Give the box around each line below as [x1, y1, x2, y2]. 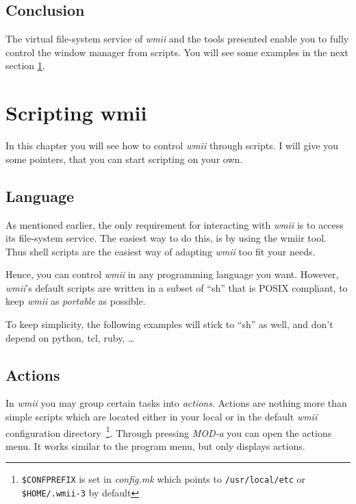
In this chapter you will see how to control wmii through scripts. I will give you [5, 138, 338, 153]
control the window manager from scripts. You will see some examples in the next [5, 45, 348, 59]
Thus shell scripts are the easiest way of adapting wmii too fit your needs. [5, 244, 316, 258]
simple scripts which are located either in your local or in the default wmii [5, 409, 318, 424]
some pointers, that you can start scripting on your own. [5, 151, 243, 166]
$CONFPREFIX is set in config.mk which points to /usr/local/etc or [21, 472, 306, 486]
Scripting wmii [5, 99, 147, 127]
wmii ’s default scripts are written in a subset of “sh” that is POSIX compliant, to [5, 280, 348, 294]
